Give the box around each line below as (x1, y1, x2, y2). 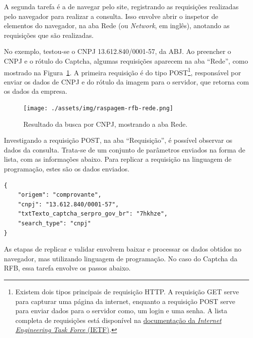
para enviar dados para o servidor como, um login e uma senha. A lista (15, 305, 228, 316)
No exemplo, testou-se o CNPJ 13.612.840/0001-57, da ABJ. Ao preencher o (4, 46, 231, 56)
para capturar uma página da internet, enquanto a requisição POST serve (15, 296, 235, 306)
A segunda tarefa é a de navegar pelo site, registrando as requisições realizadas (4, 1, 239, 11)
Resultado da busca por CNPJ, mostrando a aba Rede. (23, 118, 188, 129)
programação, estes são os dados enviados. (4, 164, 129, 174)
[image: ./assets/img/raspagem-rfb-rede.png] (23, 105, 173, 112)
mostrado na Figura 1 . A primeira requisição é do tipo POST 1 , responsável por (4, 66, 241, 77)
